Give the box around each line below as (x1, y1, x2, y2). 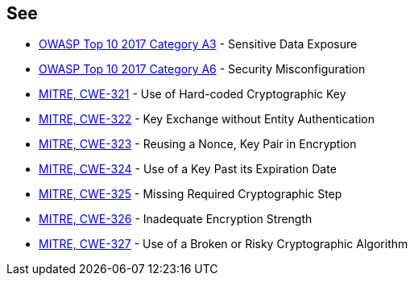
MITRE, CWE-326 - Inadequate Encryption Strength (39, 212, 313, 226)
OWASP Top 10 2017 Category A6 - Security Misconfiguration (39, 62, 366, 77)
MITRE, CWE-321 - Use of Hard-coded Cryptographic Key (39, 87, 346, 102)
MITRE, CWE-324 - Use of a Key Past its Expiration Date (39, 162, 337, 176)
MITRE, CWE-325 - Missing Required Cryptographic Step (39, 187, 342, 201)
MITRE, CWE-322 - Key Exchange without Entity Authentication (39, 112, 375, 126)
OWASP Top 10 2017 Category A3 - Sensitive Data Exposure (39, 37, 358, 52)
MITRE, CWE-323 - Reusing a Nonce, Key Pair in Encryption (39, 137, 357, 151)
